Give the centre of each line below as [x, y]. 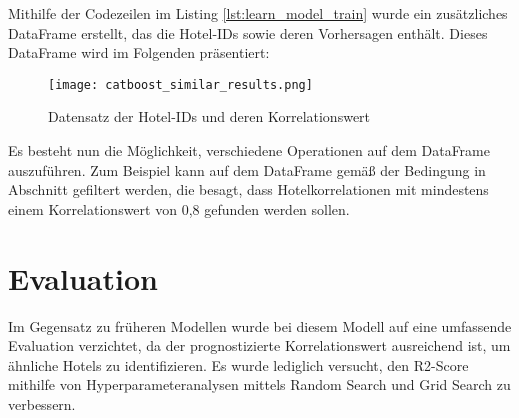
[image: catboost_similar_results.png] [180, 84]
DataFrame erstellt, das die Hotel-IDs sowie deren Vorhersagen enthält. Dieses [248, 32]
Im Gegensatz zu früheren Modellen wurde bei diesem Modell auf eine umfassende [260, 325]
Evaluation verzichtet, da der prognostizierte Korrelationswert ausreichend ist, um [259, 345]
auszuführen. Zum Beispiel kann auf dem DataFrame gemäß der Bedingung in [247, 169]
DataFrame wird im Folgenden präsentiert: [139, 52]
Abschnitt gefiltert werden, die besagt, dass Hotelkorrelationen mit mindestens [248, 189]
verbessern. [42, 403]
